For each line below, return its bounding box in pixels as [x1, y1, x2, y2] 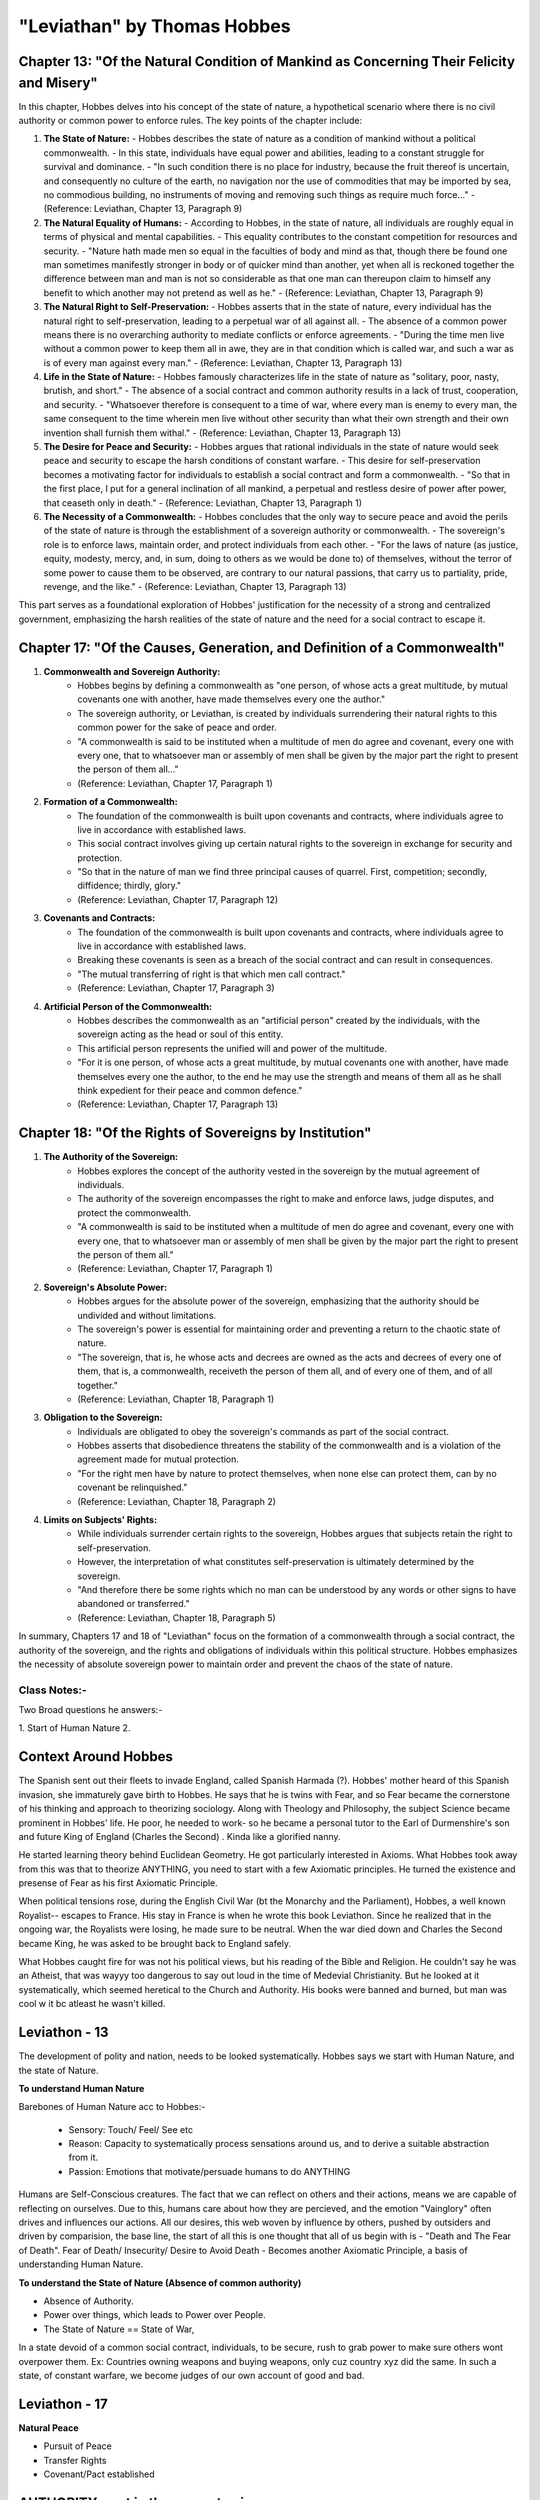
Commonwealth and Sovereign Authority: [43, 665, 221, 677]
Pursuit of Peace [43, 2440, 112, 2452]
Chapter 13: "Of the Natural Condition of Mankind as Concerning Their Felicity [18, 53, 515, 70]
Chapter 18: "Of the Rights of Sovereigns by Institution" [18, 1125, 372, 1142]
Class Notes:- [18, 1683, 87, 1697]
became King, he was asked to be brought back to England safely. [18, 1937, 292, 1949]
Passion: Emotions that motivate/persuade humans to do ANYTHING [68, 2165, 351, 2177]
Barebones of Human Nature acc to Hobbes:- [18, 2101, 206, 2113]
